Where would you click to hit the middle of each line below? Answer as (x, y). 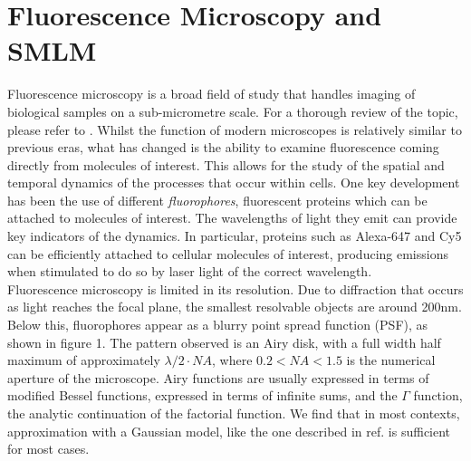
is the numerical (391, 360)
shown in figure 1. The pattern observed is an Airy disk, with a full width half (224, 342)
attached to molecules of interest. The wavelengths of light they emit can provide (232, 218)
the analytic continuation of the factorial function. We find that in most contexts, (234, 413)
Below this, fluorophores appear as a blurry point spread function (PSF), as (218, 325)
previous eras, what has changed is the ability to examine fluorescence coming (223, 147)
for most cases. (48, 449)
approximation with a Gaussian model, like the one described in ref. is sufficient (229, 431)
